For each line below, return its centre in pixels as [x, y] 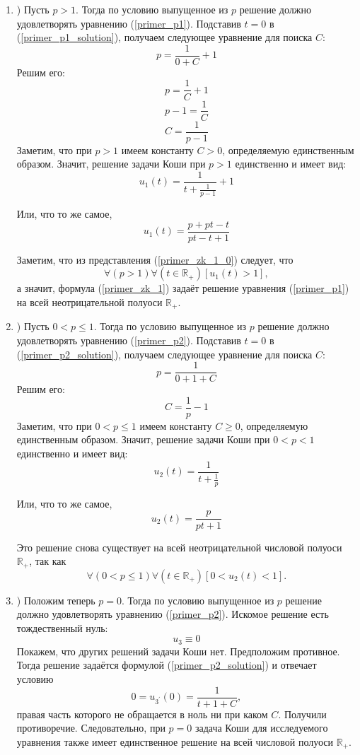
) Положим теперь [56, 600]
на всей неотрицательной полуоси [89, 302]
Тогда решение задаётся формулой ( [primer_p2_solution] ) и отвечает [167, 665]
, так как [48, 561]
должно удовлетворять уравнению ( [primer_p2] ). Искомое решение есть [173, 614]
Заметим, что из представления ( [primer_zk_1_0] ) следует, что [155, 259]
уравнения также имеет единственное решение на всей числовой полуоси [175, 741]
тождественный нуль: [62, 627]
